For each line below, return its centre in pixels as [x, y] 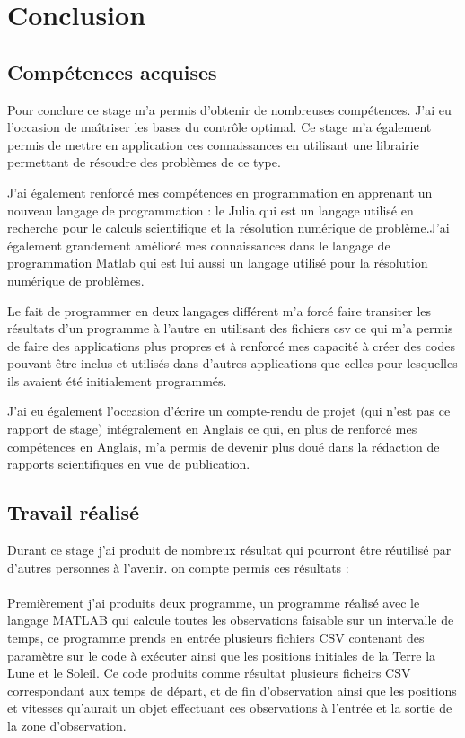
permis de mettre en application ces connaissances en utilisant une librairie [213, 144]
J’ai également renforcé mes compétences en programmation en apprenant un [220, 192]
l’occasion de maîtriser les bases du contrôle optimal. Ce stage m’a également [219, 127]
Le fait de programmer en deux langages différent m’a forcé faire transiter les [219, 310]
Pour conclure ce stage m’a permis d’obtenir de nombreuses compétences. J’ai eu [229, 109]
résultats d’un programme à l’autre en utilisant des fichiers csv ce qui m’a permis [230, 328]
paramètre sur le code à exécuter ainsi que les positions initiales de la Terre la [222, 655]
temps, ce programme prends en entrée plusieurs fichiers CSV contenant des [216, 638]
